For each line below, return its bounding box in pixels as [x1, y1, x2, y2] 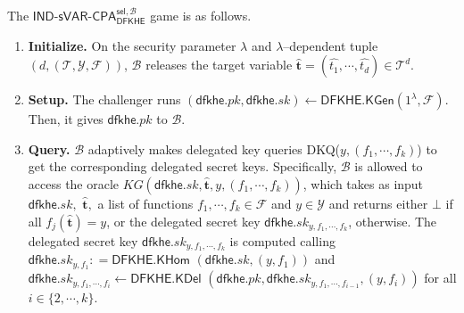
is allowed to [354, 157, 423, 176]
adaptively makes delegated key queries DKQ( [87, 139, 341, 158]
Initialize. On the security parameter [28, 36, 236, 54]
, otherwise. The [348, 211, 437, 230]
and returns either [328, 194, 428, 212]
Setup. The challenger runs [28, 90, 181, 109]
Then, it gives [28, 110, 104, 128]
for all [424, 268, 457, 287]
